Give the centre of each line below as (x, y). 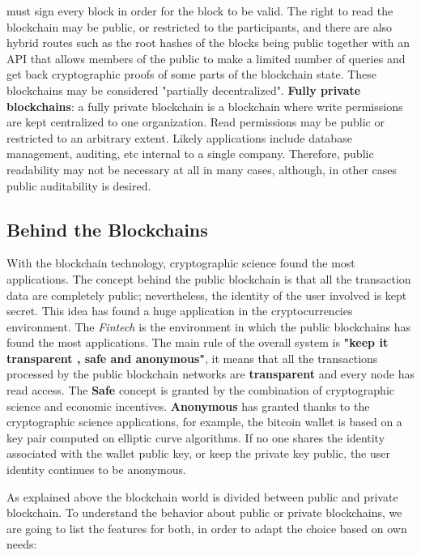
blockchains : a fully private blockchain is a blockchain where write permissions (205, 106)
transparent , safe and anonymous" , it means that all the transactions (192, 358)
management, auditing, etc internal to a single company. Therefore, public (190, 154)
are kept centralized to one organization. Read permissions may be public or (196, 122)
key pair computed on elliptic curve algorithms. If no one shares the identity (196, 437)
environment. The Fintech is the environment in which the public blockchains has (209, 326)
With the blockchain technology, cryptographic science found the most (181, 263)
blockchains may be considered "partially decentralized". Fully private (184, 90)
